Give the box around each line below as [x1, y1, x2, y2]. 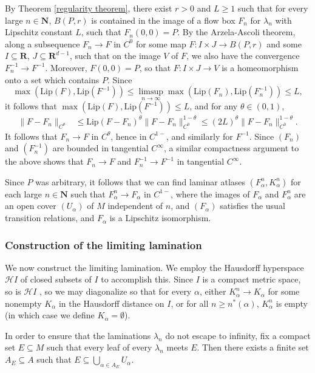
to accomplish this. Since [101, 273, 194, 286]
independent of [107, 199, 163, 212]
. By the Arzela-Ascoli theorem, [177, 26, 296, 38]
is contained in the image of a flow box [91, 13, 235, 26]
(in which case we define [5, 309, 95, 321]
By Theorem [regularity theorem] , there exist [5, 2, 172, 14]
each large [5, 187, 42, 200]
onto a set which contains [5, 73, 100, 86]
